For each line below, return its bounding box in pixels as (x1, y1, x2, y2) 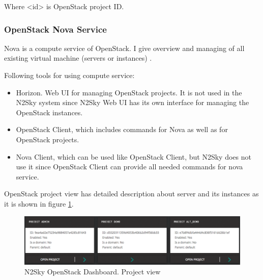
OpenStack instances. (16, 107, 83, 117)
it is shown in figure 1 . (4, 198, 74, 209)
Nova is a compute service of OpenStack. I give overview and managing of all (4, 42, 245, 53)
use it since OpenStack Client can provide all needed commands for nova (16, 161, 243, 172)
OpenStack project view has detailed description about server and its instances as (4, 188, 259, 199)
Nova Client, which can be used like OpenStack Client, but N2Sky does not (16, 151, 251, 162)
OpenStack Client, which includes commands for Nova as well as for (16, 124, 228, 135)
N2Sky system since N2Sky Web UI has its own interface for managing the (16, 97, 249, 108)
